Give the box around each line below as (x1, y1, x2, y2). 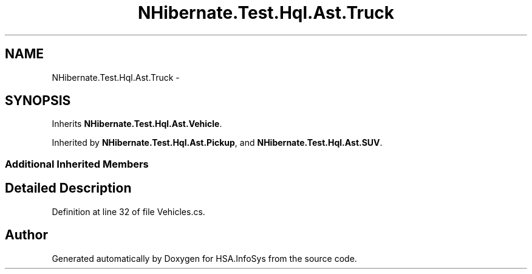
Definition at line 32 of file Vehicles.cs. (52, 206, 205, 217)
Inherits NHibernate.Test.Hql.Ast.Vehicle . (52, 118, 222, 129)
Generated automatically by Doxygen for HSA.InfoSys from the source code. (52, 253, 357, 264)
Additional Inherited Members (5, 157, 149, 170)
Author (5, 227, 48, 243)
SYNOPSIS (5, 93, 71, 109)
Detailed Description (5, 180, 132, 196)
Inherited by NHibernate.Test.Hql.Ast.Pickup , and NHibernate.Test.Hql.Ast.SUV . (52, 137, 383, 148)
